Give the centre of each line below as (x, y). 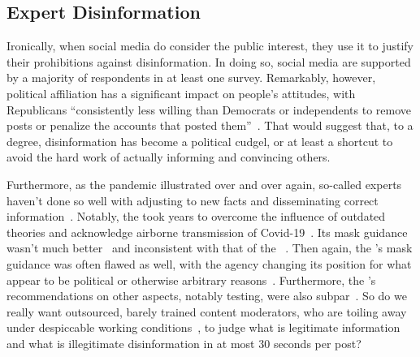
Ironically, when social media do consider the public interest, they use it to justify (210, 46)
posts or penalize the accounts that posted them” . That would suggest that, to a (210, 125)
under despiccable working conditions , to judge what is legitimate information (204, 327)
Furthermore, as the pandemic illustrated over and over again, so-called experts (204, 184)
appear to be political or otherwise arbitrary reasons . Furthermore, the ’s (191, 280)
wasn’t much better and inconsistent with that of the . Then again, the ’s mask (210, 248)
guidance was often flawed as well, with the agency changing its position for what (209, 263)
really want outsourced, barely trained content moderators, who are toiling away (207, 311)
